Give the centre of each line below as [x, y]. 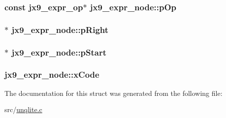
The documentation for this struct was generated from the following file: [113, 93]
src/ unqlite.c [23, 109]
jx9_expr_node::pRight [60, 29]
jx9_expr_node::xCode [52, 74]
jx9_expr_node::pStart [59, 52]
